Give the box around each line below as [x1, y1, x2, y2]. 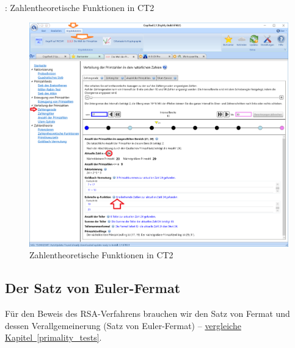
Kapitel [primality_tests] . [5, 331, 102, 344]
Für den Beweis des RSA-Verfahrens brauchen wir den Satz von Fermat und [5, 307, 290, 320]
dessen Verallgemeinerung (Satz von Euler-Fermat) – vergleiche [5, 319, 241, 332]
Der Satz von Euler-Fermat [5, 278, 181, 297]
